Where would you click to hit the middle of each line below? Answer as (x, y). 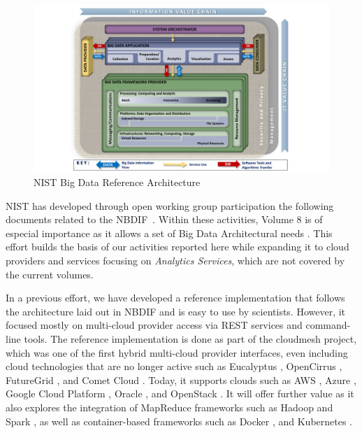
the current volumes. (50, 274)
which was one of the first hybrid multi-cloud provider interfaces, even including (177, 352)
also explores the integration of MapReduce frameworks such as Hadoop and (169, 407)
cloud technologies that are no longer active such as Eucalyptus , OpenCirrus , (174, 366)
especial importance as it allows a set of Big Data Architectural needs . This (169, 233)
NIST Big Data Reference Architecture (117, 182)
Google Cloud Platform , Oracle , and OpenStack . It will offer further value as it (180, 393)
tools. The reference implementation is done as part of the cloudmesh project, (190, 339)
